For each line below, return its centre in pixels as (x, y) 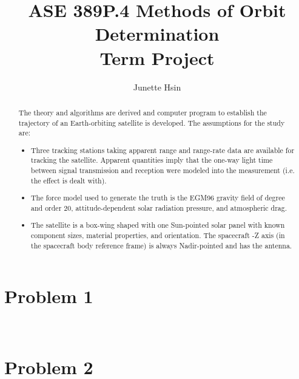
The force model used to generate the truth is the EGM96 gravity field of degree (158, 198)
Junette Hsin (157, 87)
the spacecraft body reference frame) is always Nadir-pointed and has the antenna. (162, 245)
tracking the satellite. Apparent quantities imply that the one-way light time (152, 160)
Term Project (157, 57)
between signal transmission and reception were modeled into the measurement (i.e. (163, 170)
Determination (157, 34)
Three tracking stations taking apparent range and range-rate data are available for (163, 150)
